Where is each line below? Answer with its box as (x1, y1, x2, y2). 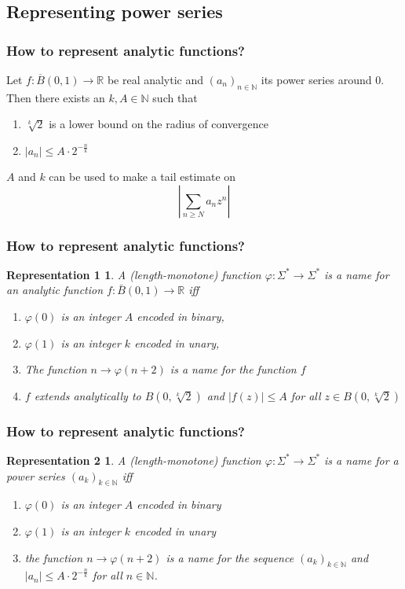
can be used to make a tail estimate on (49, 167, 236, 184)
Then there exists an (6, 89, 105, 105)
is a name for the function (170, 361, 297, 377)
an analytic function (6, 282, 104, 298)
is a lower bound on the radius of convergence (49, 116, 269, 132)
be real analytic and (107, 72, 204, 87)
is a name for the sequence (166, 549, 294, 565)
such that (152, 89, 198, 105)
